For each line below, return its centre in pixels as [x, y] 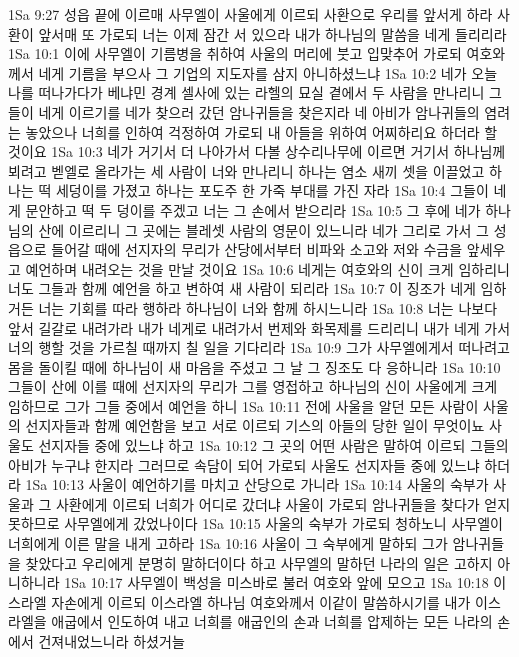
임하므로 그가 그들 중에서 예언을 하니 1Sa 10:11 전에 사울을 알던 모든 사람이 [243, 405]
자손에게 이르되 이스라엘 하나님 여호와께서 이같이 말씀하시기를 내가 [261, 601]
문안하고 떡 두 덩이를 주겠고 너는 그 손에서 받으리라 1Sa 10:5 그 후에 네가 [253, 209]
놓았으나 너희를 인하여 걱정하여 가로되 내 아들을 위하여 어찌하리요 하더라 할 [261, 131]
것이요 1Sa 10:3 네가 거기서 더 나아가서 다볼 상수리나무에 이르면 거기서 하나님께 [257, 151]
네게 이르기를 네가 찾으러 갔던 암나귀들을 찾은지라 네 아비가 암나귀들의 [259, 111]
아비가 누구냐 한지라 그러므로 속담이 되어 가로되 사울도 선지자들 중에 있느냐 [244, 464]
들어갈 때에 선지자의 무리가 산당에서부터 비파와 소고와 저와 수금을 [257, 249]
